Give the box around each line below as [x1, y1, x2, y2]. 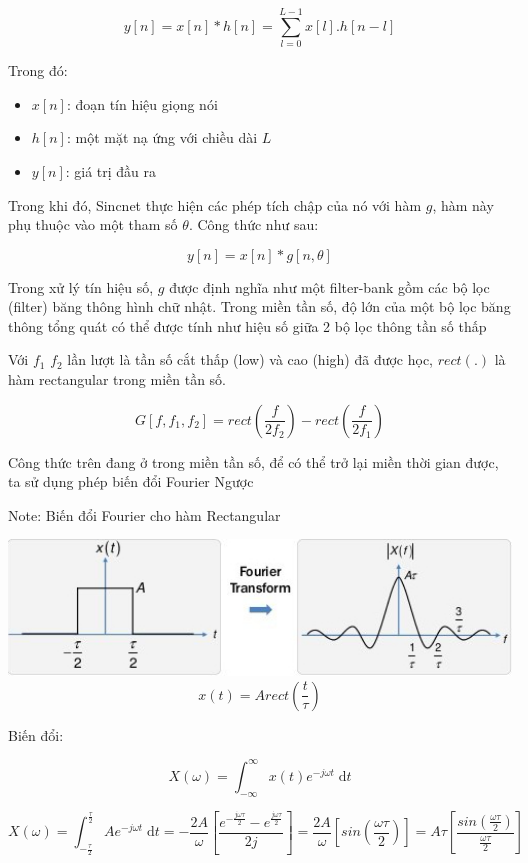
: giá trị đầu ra [65, 160, 157, 181]
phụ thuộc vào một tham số [8, 214, 178, 235]
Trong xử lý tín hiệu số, [8, 276, 154, 297]
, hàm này [432, 194, 494, 215]
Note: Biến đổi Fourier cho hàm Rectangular [8, 504, 281, 525]
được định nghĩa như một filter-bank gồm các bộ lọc [169, 276, 490, 297]
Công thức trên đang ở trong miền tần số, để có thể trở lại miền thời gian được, [8, 451, 499, 472]
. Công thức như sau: [188, 214, 319, 235]
